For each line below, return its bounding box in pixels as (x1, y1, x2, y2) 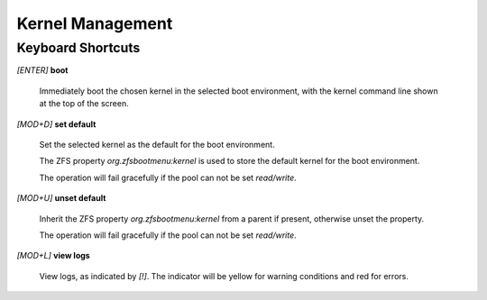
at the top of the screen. (39, 98, 130, 109)
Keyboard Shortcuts (16, 40, 141, 56)
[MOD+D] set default (16, 118, 96, 130)
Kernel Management (16, 14, 173, 33)
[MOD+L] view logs (16, 250, 90, 261)
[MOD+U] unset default (16, 193, 106, 204)
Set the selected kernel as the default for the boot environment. (39, 139, 275, 150)
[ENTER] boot (16, 65, 69, 76)
